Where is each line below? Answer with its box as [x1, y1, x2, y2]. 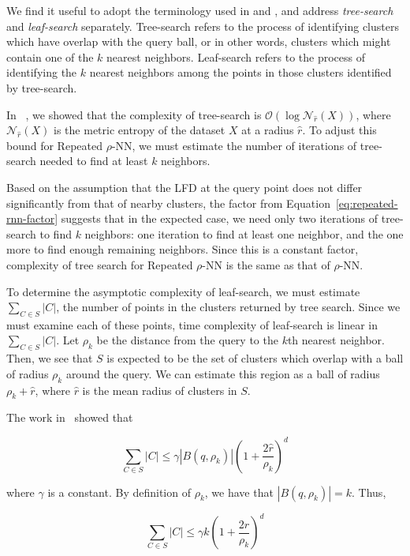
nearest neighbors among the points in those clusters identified [89, 64, 392, 81]
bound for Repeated [6, 137, 102, 153]
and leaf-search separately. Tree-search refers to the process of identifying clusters [6, 17, 399, 34]
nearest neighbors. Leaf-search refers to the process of [106, 48, 365, 65]
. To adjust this [302, 122, 377, 138]
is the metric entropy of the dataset [54, 122, 225, 138]
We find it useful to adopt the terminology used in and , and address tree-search [6, 2, 393, 18]
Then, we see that [6, 350, 93, 366]
